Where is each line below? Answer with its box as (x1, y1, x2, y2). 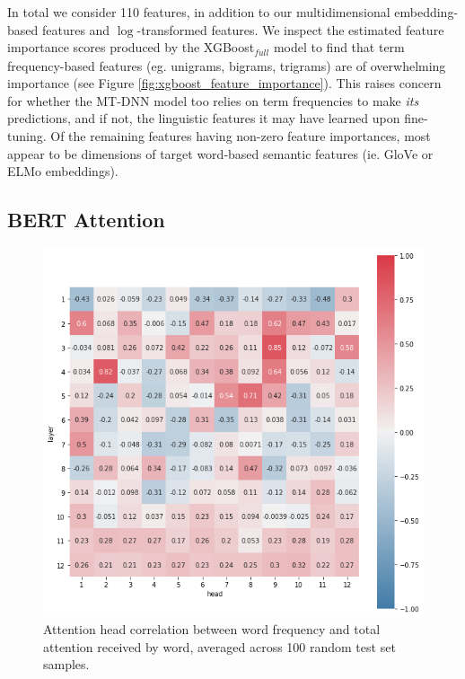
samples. (43, 655, 90, 674)
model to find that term (273, 38, 405, 57)
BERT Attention (7, 206, 165, 234)
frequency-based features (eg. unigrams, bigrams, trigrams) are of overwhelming (7, 56, 446, 75)
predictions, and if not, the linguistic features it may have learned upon (7, 109, 400, 128)
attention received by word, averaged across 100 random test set (43, 637, 396, 656)
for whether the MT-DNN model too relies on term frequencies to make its (7, 91, 419, 110)
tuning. (7, 127, 47, 145)
